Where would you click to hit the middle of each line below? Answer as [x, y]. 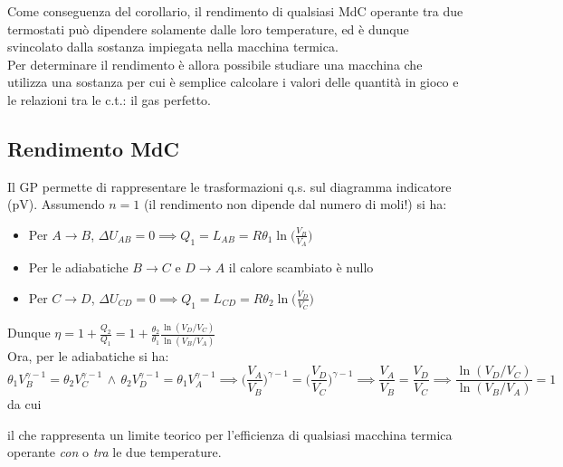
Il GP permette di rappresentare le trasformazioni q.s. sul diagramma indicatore [229, 186]
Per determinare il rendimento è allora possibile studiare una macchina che [215, 64]
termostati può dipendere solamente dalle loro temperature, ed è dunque [208, 29]
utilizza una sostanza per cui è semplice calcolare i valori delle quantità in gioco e [233, 82]
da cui [24, 404]
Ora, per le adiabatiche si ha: [88, 355]
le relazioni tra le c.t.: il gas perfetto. [109, 99]
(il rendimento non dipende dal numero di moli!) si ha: [295, 204]
